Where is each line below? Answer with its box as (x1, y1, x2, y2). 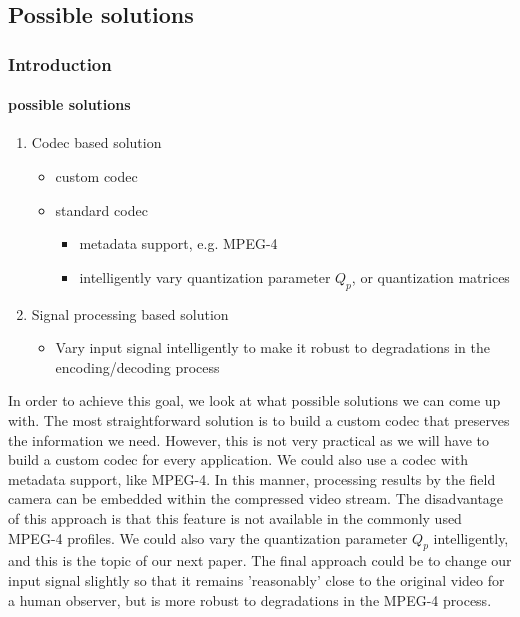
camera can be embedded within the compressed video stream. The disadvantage (8, 488, 504, 509)
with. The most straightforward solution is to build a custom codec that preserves (8, 409, 510, 430)
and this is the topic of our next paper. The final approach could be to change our (8, 550, 512, 571)
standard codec (55, 199, 148, 220)
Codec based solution (31, 132, 162, 153)
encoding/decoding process (55, 356, 220, 377)
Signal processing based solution (31, 303, 229, 324)
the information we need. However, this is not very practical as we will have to (8, 429, 489, 450)
